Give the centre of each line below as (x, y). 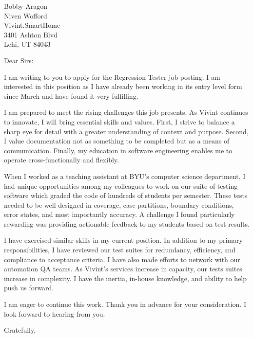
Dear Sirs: (19, 60)
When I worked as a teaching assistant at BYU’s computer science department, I (125, 176)
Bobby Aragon (26, 6)
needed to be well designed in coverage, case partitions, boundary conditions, (119, 205)
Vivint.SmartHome (32, 25)
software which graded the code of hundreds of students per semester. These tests (126, 195)
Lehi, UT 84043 (27, 44)
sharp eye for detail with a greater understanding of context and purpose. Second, (126, 131)
